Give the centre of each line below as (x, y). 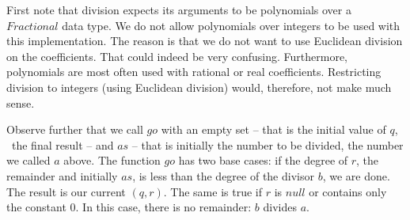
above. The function (112, 160)
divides (280, 207)
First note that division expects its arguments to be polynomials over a (179, 9)
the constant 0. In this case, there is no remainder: (129, 207)
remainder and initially (62, 175)
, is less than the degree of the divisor (223, 175)
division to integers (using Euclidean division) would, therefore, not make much (199, 87)
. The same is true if (213, 191)
